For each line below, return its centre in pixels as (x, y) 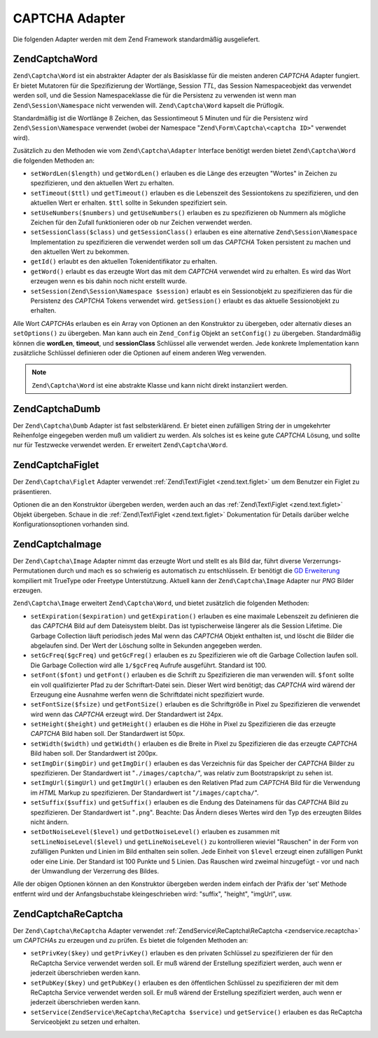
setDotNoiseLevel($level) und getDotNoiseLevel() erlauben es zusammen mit (155, 832)
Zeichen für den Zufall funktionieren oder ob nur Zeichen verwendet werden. (141, 222)
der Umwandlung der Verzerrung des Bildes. (95, 871)
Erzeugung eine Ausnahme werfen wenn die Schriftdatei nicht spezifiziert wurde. (147, 695)
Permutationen (34, 571)
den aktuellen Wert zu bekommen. (80, 252)
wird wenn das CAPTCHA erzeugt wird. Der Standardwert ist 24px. (127, 714)
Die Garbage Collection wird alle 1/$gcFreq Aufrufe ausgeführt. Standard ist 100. (149, 665)
